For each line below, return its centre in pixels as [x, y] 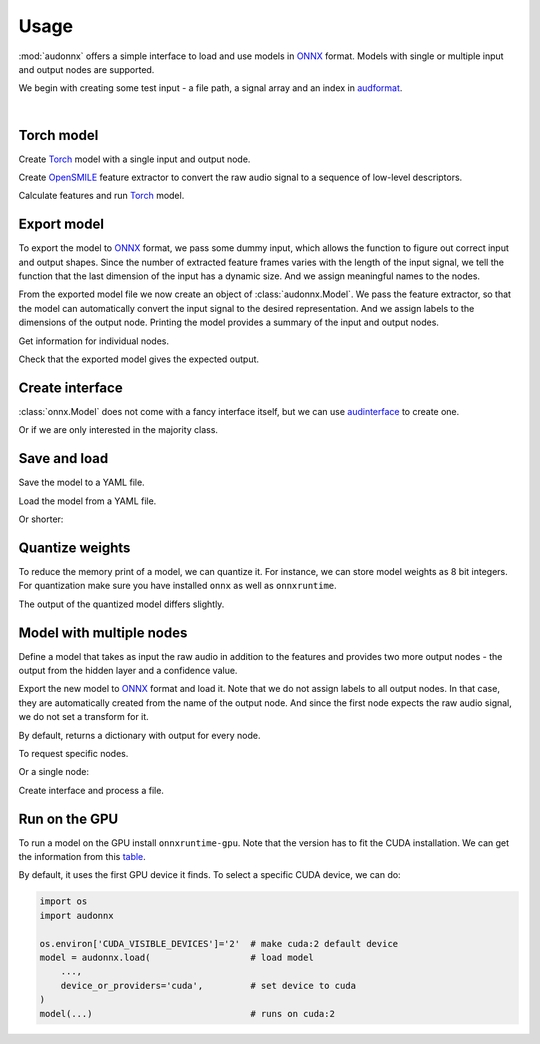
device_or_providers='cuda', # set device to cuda [208, 985]
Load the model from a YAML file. [87, 501]
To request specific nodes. [73, 753]
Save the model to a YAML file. [81, 482]
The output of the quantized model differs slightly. [121, 604]
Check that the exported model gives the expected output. [139, 359]
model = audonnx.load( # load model [176, 957]
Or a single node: [54, 772]
